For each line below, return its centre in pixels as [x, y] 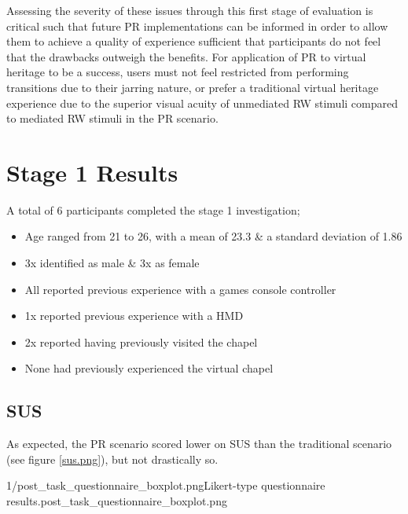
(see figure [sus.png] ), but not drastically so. [112, 459]
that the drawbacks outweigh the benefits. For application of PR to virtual [186, 56]
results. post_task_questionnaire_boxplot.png [117, 501]
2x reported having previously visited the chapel [141, 341]
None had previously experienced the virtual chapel [149, 368]
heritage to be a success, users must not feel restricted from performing [178, 72]
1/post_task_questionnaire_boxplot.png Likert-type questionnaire [166, 485]
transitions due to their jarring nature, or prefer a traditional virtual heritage [193, 87]
